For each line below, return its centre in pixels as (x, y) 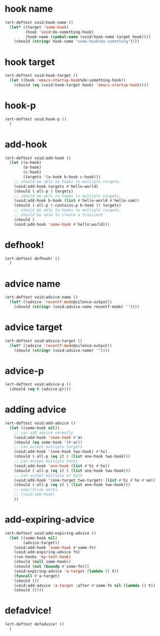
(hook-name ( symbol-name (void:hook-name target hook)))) (88, 37)
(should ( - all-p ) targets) (44, 191)
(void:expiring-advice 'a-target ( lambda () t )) (66, 571)
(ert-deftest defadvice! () (35, 624)
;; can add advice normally (44, 433)
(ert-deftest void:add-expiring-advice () (50, 533)
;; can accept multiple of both (48, 475)
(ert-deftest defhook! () (32, 258)
